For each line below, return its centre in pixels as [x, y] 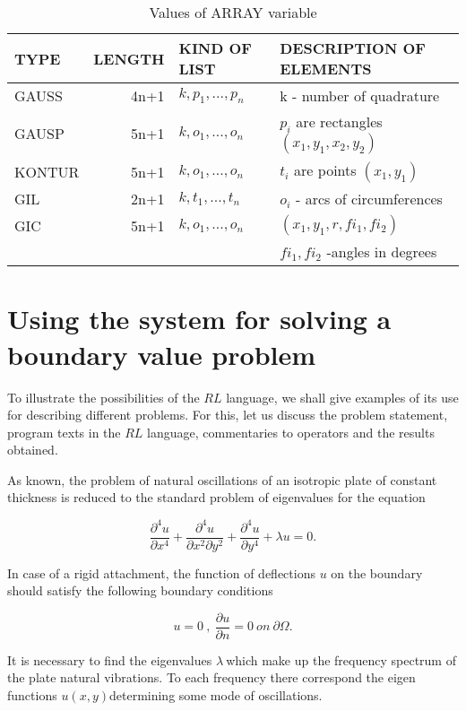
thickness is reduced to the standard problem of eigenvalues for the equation [216, 497]
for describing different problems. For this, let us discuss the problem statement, [228, 415]
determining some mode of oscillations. [216, 695]
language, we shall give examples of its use [342, 397]
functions [32, 695]
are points [325, 170]
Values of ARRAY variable [233, 12]
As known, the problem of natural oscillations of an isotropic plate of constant [222, 479]
